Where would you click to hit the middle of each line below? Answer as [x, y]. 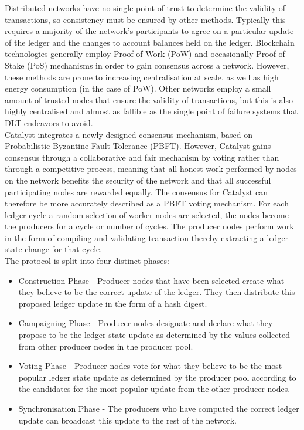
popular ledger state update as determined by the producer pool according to [157, 377]
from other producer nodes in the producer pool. [106, 346]
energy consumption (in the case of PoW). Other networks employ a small [138, 88]
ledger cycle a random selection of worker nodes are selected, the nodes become [147, 214]
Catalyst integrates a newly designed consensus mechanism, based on [129, 134]
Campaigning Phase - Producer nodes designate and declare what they [146, 323]
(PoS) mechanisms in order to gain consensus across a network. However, [158, 65]
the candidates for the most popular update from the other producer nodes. [154, 389]
